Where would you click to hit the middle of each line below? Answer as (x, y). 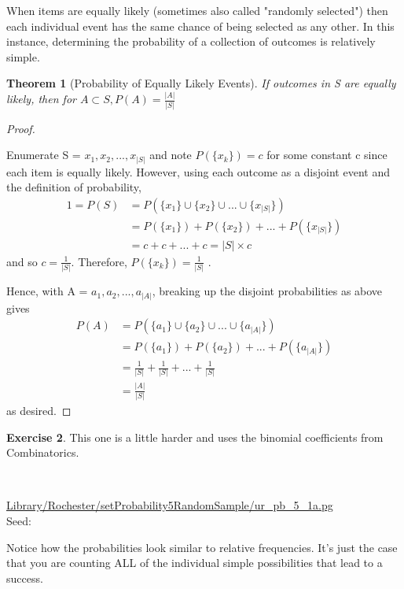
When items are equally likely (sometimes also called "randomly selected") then (197, 10)
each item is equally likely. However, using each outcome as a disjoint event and (198, 171)
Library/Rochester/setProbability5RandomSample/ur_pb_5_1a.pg (170, 505)
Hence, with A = (47, 291)
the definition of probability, (74, 187)
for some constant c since (327, 155)
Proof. (21, 128)
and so (22, 261)
